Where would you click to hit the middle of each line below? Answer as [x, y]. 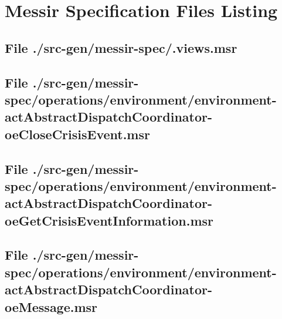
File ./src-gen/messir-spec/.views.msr [121, 47]
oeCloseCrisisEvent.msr [77, 134]
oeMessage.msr [51, 306]
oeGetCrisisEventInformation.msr [109, 220]
